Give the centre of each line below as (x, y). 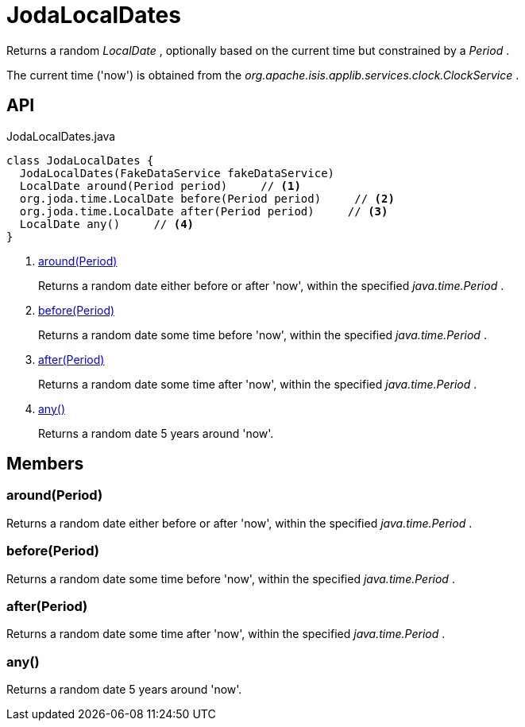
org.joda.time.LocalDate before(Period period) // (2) (207, 198)
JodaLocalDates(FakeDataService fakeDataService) (177, 173)
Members (45, 464)
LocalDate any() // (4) (107, 224)
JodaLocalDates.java (61, 136)
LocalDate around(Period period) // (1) (160, 186)
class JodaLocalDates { (80, 160)
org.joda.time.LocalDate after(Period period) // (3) (204, 211)
